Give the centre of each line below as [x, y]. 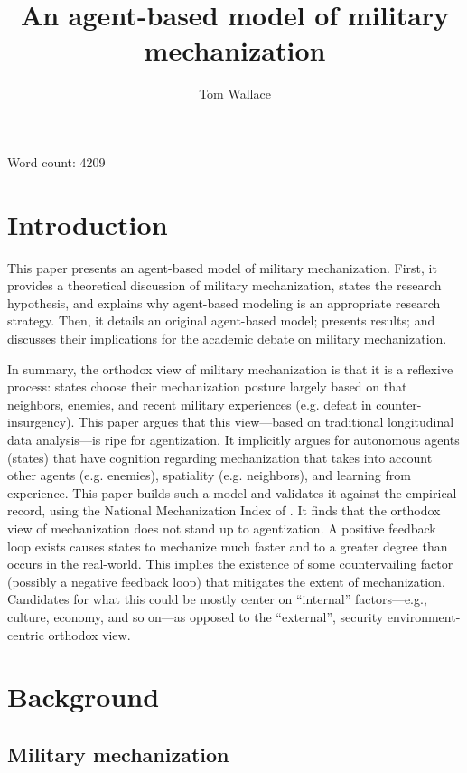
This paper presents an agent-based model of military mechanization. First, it [222, 267]
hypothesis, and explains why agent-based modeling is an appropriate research [224, 302]
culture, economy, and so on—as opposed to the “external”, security [196, 616]
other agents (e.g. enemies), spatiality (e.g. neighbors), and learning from [209, 475]
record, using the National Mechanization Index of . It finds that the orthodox [224, 510]
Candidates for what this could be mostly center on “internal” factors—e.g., [217, 599]
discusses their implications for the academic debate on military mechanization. [227, 338]
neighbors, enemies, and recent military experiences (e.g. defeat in [190, 404]
